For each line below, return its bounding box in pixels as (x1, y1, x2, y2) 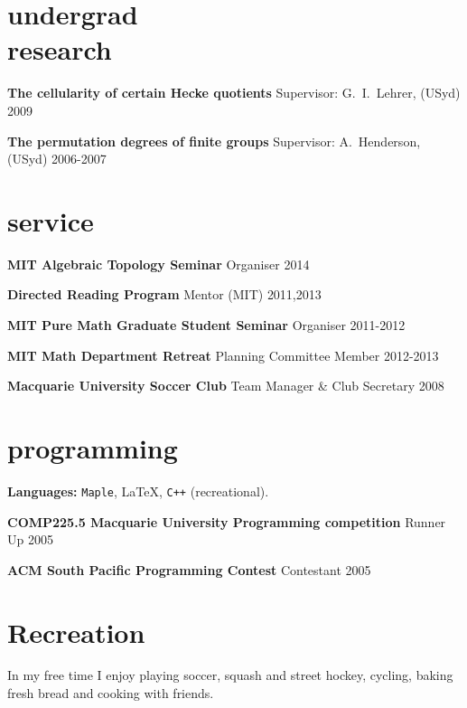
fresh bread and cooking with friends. (7, 684, 214, 703)
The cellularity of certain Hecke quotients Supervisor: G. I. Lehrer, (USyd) (7, 83, 461, 102)
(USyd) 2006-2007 (7, 149, 107, 168)
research (7, 31, 112, 68)
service (7, 202, 94, 239)
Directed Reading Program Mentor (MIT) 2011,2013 (7, 285, 322, 304)
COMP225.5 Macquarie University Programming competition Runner (7, 512, 446, 531)
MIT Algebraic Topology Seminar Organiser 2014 (7, 254, 310, 273)
